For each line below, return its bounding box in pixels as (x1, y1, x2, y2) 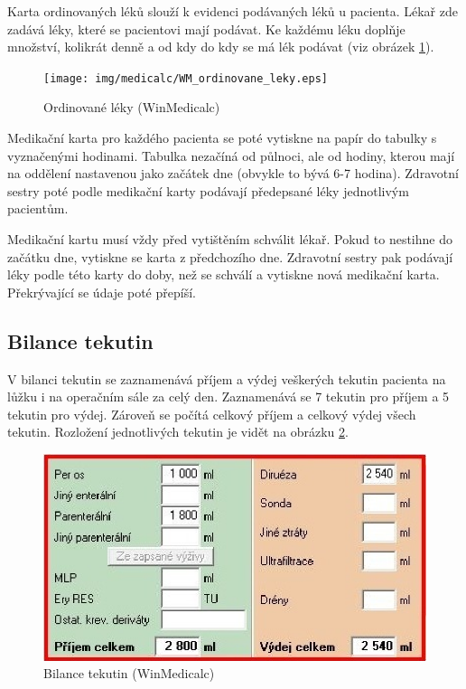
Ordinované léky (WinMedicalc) (43, 98, 220, 117)
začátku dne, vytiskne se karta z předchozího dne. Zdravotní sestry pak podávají (7, 247, 453, 266)
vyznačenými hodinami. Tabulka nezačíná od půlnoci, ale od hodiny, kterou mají (7, 146, 455, 165)
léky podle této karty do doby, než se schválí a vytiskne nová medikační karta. (7, 265, 440, 284)
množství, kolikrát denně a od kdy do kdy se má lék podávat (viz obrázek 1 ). (7, 37, 434, 56)
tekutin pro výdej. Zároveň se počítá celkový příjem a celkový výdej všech (7, 404, 416, 423)
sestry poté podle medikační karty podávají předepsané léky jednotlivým (7, 181, 409, 200)
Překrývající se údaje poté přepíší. (7, 282, 196, 301)
